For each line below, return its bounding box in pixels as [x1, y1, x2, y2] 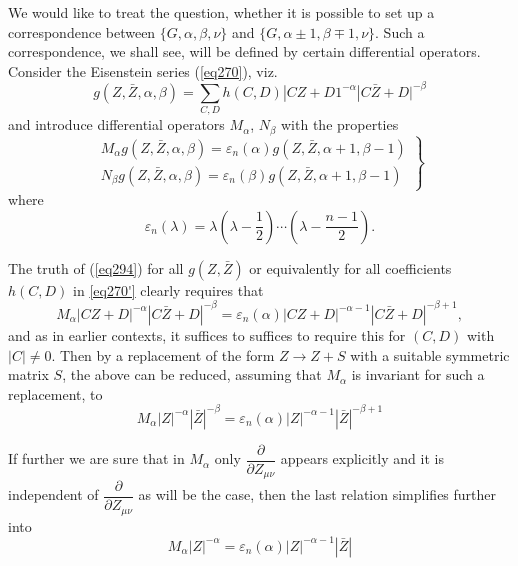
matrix [8, 364, 49, 385]
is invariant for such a [351, 364, 485, 385]
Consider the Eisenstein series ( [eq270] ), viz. [8, 60, 278, 81]
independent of [8, 484, 99, 505]
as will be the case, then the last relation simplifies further [138, 484, 497, 505]
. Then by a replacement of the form [51, 344, 275, 365]
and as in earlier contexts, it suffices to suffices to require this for [8, 324, 406, 345]
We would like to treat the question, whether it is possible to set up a [8, 2, 435, 22]
